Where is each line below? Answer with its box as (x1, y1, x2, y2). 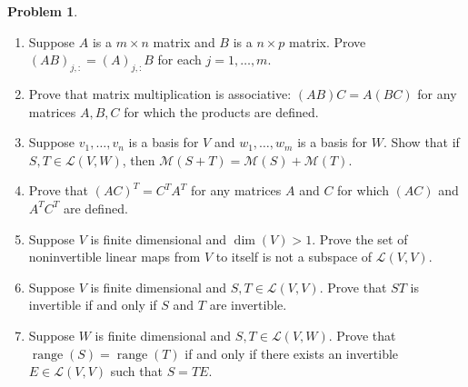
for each (157, 50, 202, 69)
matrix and (153, 32, 215, 51)
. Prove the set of (312, 229, 408, 248)
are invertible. (209, 295, 287, 314)
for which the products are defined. (124, 102, 319, 121)
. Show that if (383, 133, 460, 152)
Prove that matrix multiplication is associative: (28, 84, 292, 103)
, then (122, 150, 155, 169)
